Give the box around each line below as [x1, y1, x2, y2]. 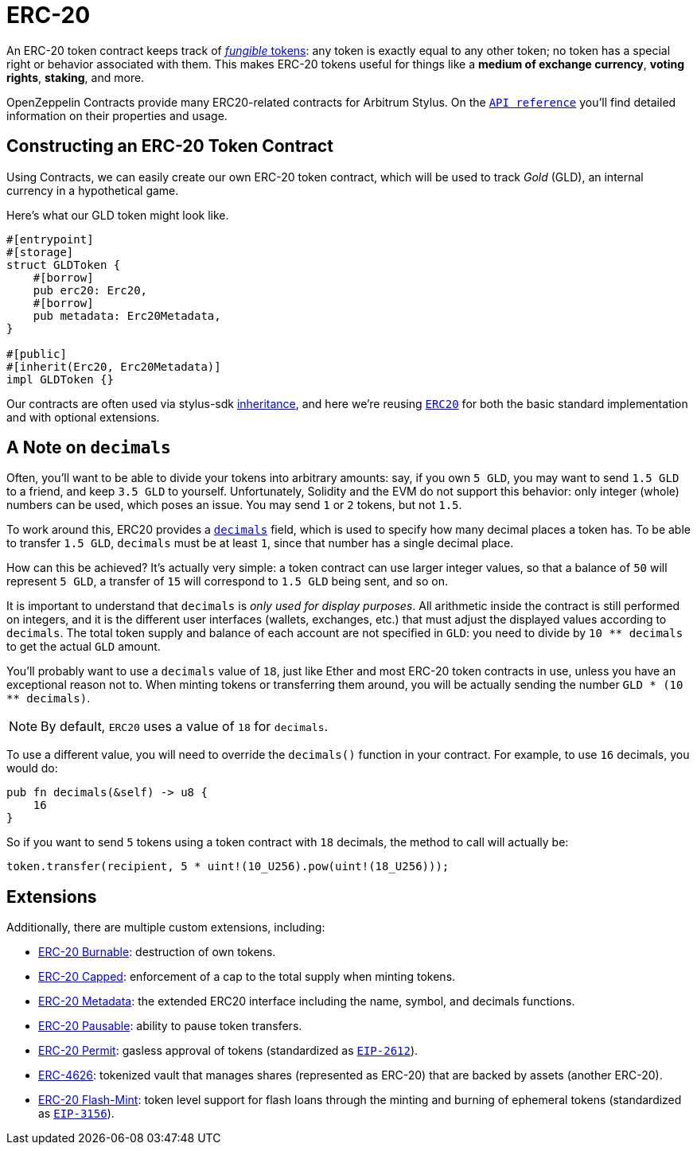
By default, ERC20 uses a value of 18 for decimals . [41, 718, 329, 735]
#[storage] [6, 245, 74, 259]
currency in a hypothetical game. [6, 183, 179, 197]
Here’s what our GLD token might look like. [6, 208, 229, 222]
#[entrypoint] [6, 232, 94, 246]
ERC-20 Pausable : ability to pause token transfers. [38, 1019, 302, 1033]
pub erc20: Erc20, [33, 283, 148, 297]
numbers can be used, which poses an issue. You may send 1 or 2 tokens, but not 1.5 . [6, 498, 462, 512]
